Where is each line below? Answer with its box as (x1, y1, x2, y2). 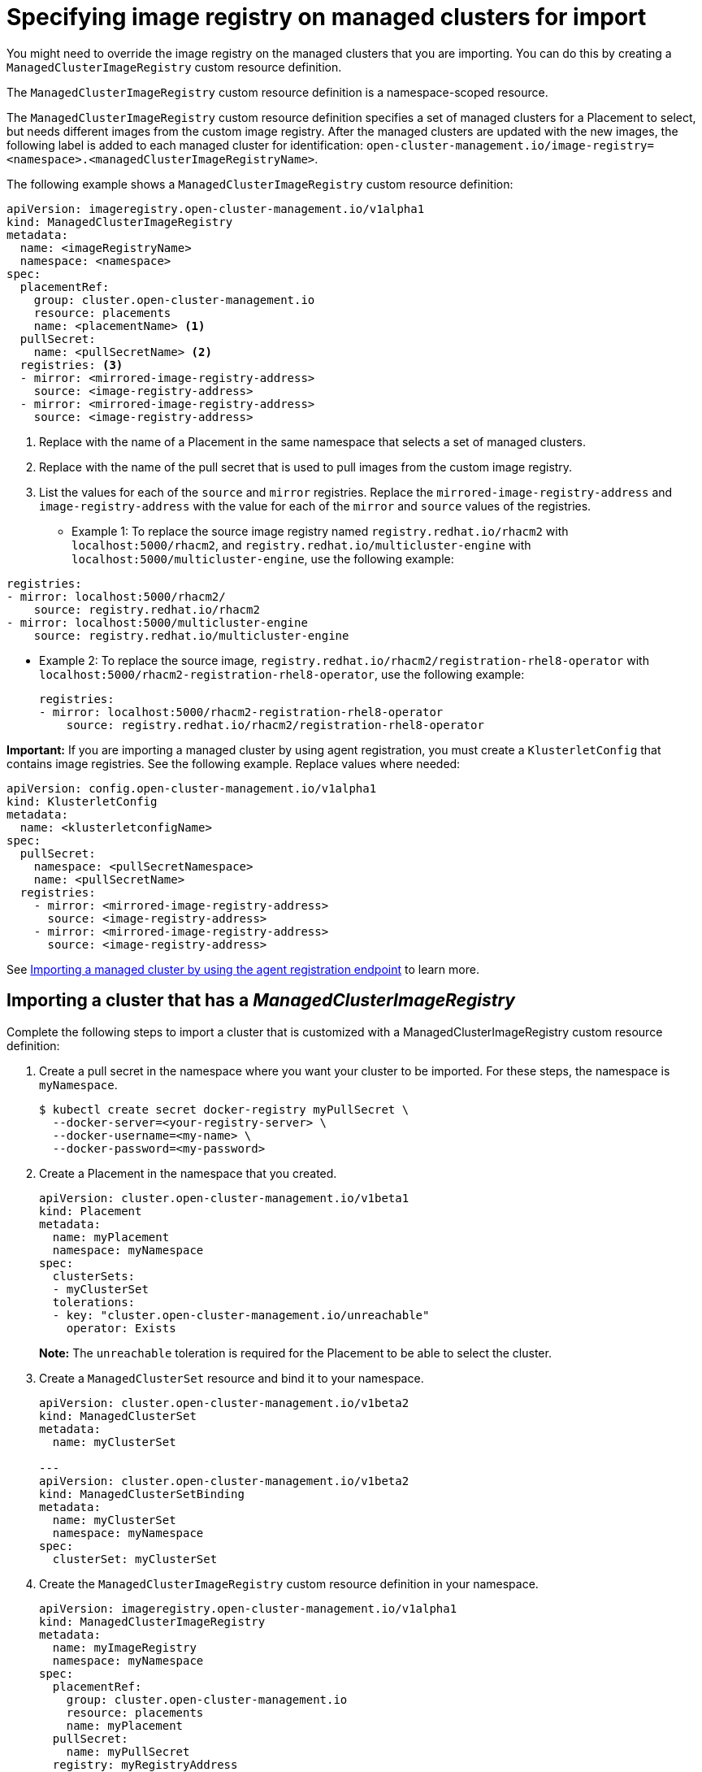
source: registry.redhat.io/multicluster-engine (33, 628, 349, 642)
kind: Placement (39, 1204, 142, 1218)
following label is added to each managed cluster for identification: (6, 137, 363, 152)
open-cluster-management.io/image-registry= (366, 138, 654, 152)
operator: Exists (66, 1321, 176, 1335)
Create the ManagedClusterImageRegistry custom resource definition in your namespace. (39, 1576, 539, 1591)
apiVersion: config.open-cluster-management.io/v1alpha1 (6, 781, 377, 795)
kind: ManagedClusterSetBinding (39, 1487, 245, 1501)
